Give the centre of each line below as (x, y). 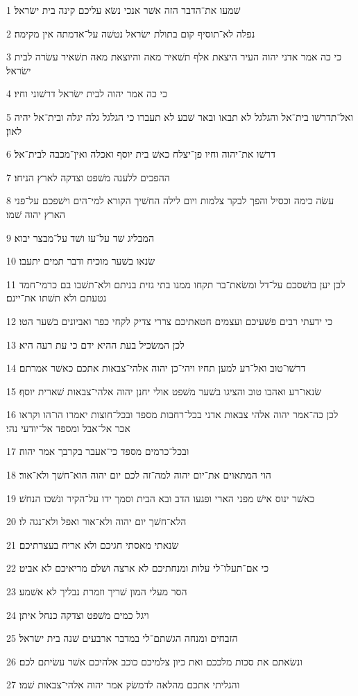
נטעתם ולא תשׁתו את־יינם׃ (57, 298)
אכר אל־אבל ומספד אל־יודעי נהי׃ (68, 428)
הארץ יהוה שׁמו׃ (36, 214)
